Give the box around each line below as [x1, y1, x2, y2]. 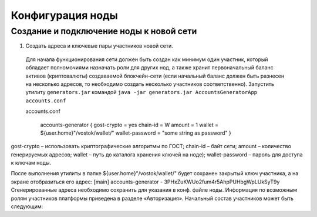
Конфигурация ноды [11, 9, 119, 22]
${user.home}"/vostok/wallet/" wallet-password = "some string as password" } [40, 129, 232, 136]
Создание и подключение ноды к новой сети [11, 26, 197, 36]
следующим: [11, 203, 43, 210]
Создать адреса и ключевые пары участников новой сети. [25, 42, 173, 49]
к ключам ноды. [11, 159, 52, 166]
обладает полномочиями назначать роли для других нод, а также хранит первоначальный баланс [25, 64, 274, 71]
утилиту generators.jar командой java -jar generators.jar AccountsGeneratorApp [25, 89, 258, 96]
